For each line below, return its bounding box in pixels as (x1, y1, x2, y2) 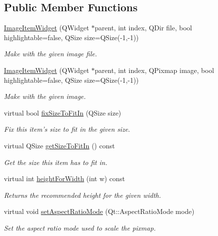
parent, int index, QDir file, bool (95, 23, 192, 33)
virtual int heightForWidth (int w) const (4, 173, 125, 184)
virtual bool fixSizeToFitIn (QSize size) (4, 107, 121, 118)
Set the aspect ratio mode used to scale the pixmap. (4, 222, 156, 233)
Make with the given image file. (4, 48, 97, 59)
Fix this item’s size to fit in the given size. (4, 124, 130, 134)
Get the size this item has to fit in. (4, 157, 107, 167)
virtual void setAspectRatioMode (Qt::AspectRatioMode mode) (4, 206, 195, 216)
